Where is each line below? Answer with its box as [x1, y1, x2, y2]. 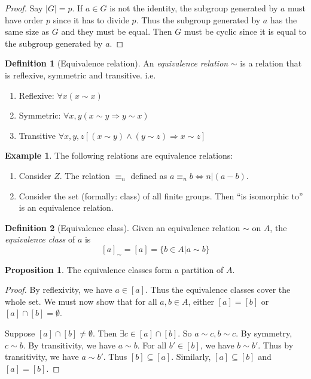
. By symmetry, [236, 327, 292, 339]
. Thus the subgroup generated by [136, 13, 261, 26]
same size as [5, 25, 50, 38]
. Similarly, [171, 350, 211, 363]
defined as [130, 169, 167, 181]
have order [5, 13, 44, 26]
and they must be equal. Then [61, 25, 172, 38]
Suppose [5, 327, 35, 339]
